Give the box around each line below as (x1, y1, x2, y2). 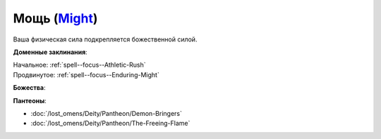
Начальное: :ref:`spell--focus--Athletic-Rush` (13, 60, 146, 69)
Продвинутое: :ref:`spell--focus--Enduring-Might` (13, 70, 160, 79)
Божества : (13, 84, 46, 92)
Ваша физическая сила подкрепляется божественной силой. (13, 35, 198, 44)
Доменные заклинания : (13, 48, 87, 56)
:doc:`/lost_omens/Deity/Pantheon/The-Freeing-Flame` (30, 119, 190, 128)
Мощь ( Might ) (13, 11, 98, 26)
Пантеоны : (13, 96, 47, 105)
